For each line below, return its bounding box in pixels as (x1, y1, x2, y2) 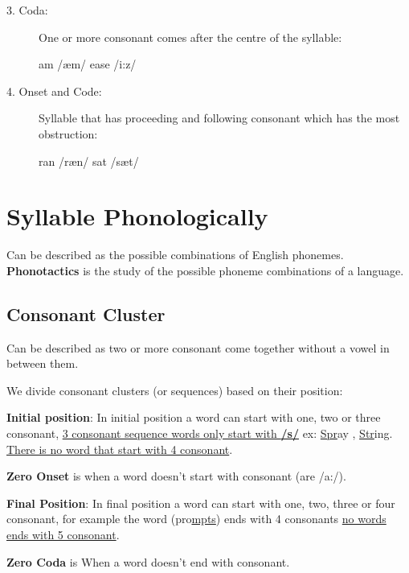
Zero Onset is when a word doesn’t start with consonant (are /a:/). (6, 468, 346, 484)
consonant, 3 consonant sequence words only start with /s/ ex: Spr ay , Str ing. (6, 425, 393, 442)
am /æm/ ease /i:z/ (39, 56, 137, 72)
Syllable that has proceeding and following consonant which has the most (39, 109, 400, 126)
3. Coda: (6, 2, 48, 18)
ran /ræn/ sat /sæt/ (39, 152, 139, 169)
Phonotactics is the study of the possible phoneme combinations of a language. (6, 262, 404, 278)
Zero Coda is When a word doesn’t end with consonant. (6, 553, 290, 570)
